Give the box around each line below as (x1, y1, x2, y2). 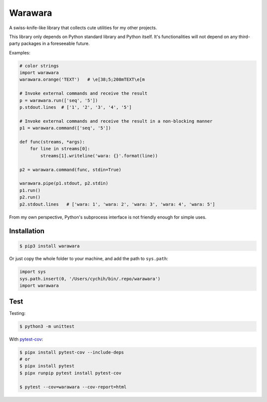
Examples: (9, 49, 31, 55)
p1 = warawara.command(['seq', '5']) (19, 125, 111, 131)
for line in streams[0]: (30, 146, 90, 152)
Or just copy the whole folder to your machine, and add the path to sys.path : (9, 256, 168, 262)
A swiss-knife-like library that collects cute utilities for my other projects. (9, 25, 157, 31)
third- (238, 34, 250, 40)
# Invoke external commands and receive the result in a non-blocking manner (19, 118, 213, 124)
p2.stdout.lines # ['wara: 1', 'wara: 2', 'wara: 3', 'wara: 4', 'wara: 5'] (19, 201, 215, 207)
